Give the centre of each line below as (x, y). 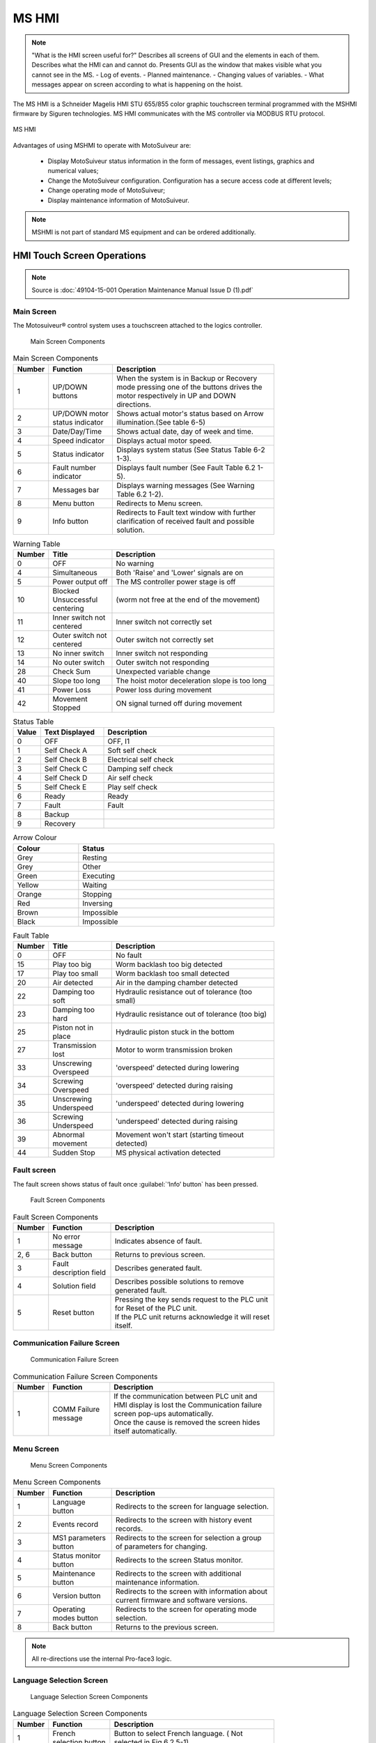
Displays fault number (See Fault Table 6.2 (186, 467)
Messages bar (76, 489)
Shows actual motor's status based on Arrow (190, 413)
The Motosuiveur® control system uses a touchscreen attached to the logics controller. (138, 326)
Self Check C (66, 769)
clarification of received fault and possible (185, 521)
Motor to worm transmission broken (174, 1050)
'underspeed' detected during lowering (180, 1103)
